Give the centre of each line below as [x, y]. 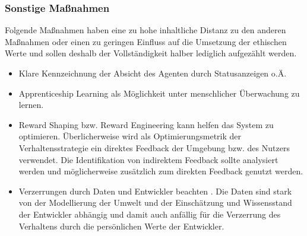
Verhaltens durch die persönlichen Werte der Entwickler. [121, 226]
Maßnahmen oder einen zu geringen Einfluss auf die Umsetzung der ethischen [146, 41]
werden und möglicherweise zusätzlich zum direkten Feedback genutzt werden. [161, 171]
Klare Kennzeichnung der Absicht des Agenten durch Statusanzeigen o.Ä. [153, 73]
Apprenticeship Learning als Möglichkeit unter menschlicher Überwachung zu [159, 93]
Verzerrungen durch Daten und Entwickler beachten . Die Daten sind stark [155, 191]
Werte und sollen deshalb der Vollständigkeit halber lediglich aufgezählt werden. [151, 53]
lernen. [31, 105]
